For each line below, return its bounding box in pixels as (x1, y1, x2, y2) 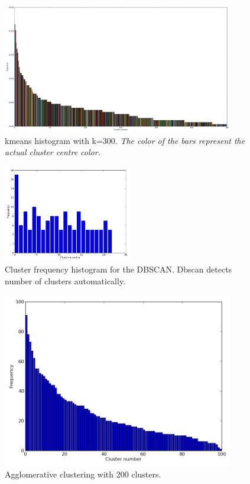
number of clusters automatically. (5, 274, 126, 287)
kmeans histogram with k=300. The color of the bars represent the (5, 134, 245, 146)
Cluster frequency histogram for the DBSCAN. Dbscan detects (5, 263, 232, 275)
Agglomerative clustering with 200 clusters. (5, 467, 161, 480)
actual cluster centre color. (5, 146, 100, 158)
